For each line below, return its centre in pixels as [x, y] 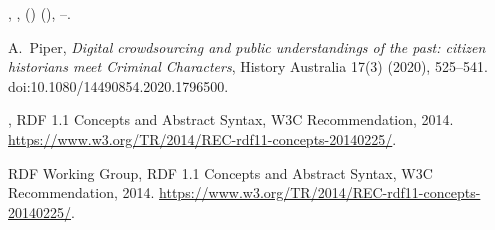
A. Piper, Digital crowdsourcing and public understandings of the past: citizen [247, 46]
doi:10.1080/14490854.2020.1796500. [118, 85]
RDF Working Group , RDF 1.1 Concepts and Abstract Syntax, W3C [220, 172]
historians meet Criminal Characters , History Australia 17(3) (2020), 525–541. [248, 66]
